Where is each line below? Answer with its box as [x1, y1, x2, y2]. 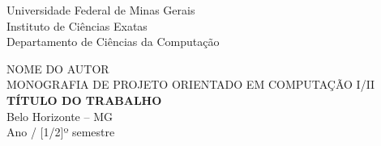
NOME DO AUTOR [6, 60, 109, 77]
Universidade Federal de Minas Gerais [6, 2, 195, 18]
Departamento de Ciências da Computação [6, 33, 220, 50]
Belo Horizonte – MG [6, 107, 113, 124]
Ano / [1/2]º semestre [6, 123, 115, 140]
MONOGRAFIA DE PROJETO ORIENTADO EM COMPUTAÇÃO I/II [6, 76, 375, 93]
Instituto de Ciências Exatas [6, 17, 148, 34]
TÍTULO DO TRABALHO [6, 91, 162, 108]
